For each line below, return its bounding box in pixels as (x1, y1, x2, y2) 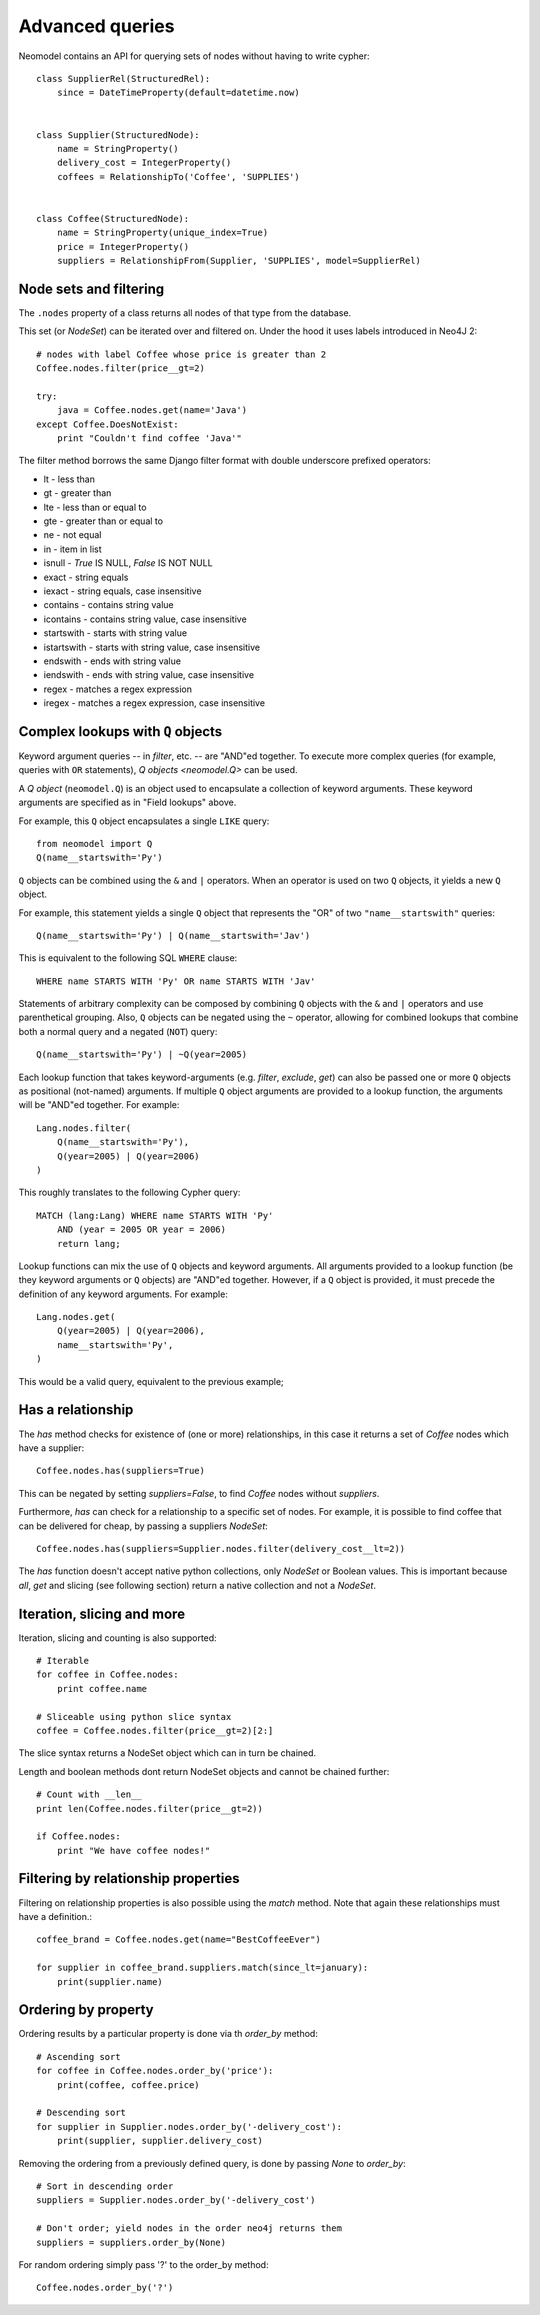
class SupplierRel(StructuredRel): (36, 73, 211, 84)
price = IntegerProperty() (56, 241, 190, 252)
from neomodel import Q (36, 838, 153, 849)
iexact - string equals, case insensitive (43, 585, 202, 597)
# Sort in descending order (36, 2180, 174, 2192)
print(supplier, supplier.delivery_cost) (56, 2135, 264, 2147)
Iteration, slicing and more (18, 1605, 185, 1622)
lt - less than (43, 473, 95, 485)
